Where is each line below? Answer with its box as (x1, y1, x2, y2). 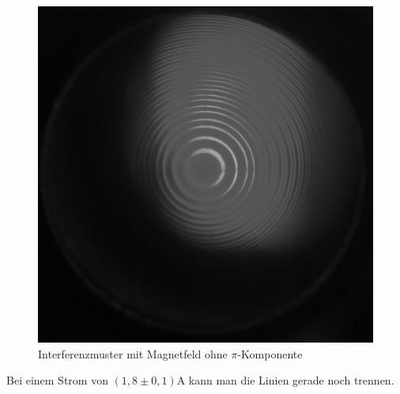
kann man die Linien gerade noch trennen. (188, 372, 394, 388)
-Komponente (237, 345, 303, 362)
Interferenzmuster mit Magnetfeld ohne (38, 345, 228, 362)
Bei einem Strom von (6, 372, 108, 388)
